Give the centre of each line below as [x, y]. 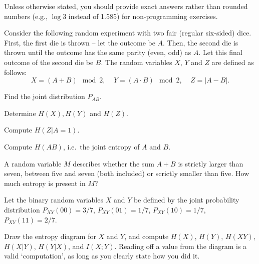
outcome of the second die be [49, 62]
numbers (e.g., [26, 16]
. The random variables [137, 62]
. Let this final [220, 52]
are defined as [233, 62]
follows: [16, 72]
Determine [20, 113]
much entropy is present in [45, 183]
